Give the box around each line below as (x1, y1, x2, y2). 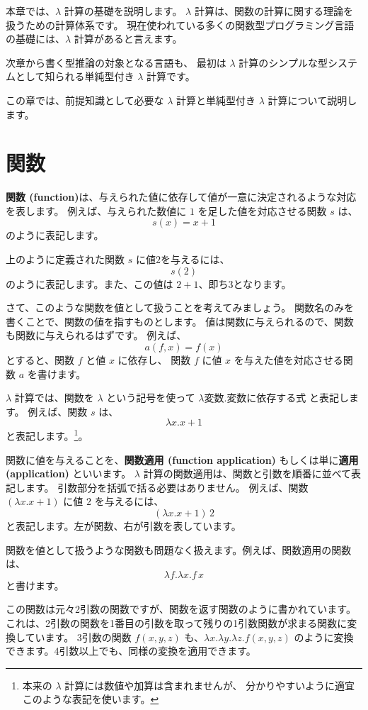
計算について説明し (268, 92, 357, 107)
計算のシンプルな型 (238, 55, 328, 70)
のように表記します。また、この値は (6, 276, 173, 291)
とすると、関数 (6, 353, 75, 367)
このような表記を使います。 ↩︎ (22, 692, 159, 706)
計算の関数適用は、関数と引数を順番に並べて (143, 466, 352, 481)
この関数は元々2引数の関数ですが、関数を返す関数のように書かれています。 (6, 601, 356, 616)
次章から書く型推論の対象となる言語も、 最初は (6, 55, 226, 70)
